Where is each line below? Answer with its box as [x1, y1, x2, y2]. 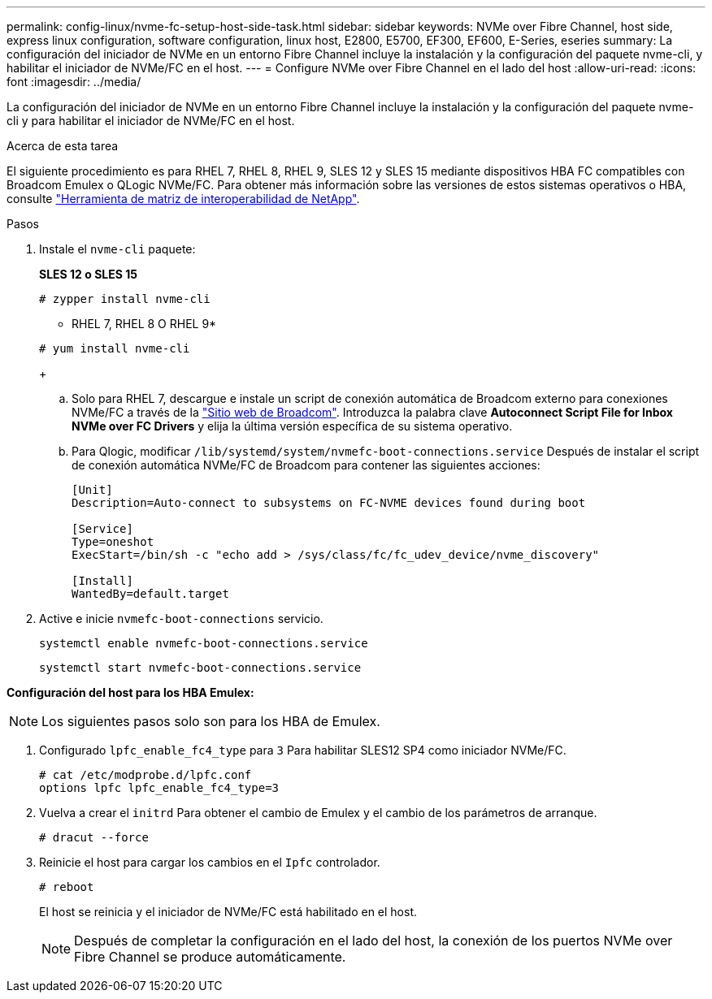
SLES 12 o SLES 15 [39, 267, 137, 281]
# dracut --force [39, 831, 149, 844]
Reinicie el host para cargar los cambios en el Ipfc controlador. [39, 855, 380, 869]
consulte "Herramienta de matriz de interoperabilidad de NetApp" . [7, 192, 360, 205]
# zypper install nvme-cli [39, 292, 211, 305]
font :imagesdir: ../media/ [7, 75, 141, 89]
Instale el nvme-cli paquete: [39, 242, 196, 256]
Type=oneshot [72, 535, 154, 548]
